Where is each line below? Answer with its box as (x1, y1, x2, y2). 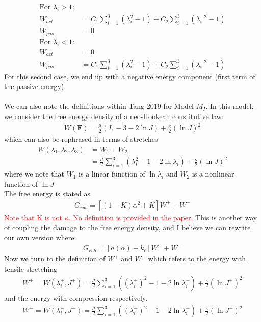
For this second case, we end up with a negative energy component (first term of (4, 71, 255, 81)
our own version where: (4, 232, 76, 243)
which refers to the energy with (148, 253, 246, 264)
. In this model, (205, 101, 254, 111)
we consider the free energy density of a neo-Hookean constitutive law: (4, 111, 224, 122)
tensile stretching (4, 263, 58, 274)
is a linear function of (79, 168, 145, 179)
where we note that (4, 168, 64, 179)
